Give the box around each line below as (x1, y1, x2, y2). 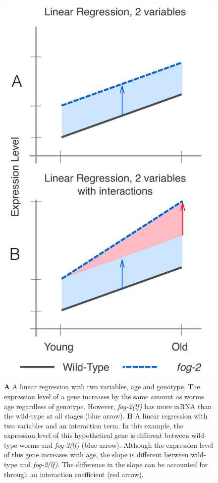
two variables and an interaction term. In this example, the (4, 420, 183, 430)
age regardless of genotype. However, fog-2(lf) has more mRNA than (4, 401, 212, 411)
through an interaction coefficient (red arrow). (4, 469, 144, 479)
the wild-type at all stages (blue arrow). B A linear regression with (4, 411, 208, 421)
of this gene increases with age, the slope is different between (4, 449, 189, 460)
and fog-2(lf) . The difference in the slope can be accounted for (19, 459, 208, 470)
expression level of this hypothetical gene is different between (4, 430, 189, 440)
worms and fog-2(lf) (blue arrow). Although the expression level (19, 439, 213, 450)
